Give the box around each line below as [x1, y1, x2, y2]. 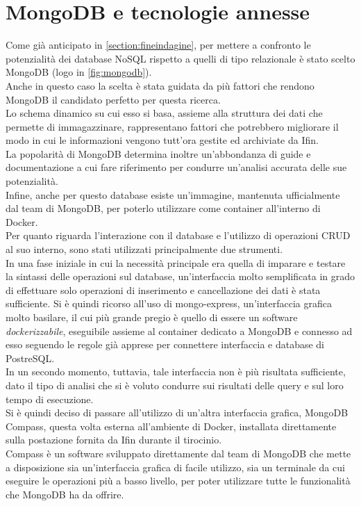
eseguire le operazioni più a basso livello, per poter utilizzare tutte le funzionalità [6, 473, 351, 488]
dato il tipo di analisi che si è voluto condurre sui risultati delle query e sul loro [6, 377, 344, 392]
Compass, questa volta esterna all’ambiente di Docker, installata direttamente [6, 418, 337, 433]
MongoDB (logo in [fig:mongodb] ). [6, 65, 152, 79]
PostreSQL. [6, 350, 55, 365]
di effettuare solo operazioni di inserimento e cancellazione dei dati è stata [6, 282, 321, 297]
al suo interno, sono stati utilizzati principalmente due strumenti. [6, 242, 283, 256]
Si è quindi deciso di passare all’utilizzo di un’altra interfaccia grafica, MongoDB [6, 405, 349, 420]
